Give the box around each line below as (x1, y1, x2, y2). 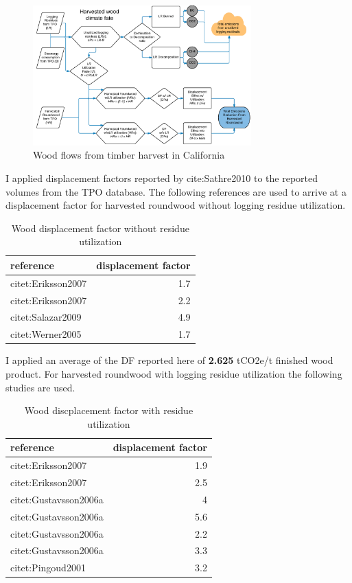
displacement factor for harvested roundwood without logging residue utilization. (5, 198, 346, 212)
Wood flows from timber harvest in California (33, 148, 225, 162)
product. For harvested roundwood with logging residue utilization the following (5, 366, 342, 380)
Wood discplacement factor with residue (24, 403, 193, 418)
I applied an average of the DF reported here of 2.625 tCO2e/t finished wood (5, 353, 333, 367)
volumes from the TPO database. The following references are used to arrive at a (5, 184, 347, 198)
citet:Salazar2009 (10, 310, 82, 324)
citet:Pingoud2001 (10, 560, 86, 575)
